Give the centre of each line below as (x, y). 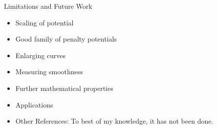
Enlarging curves (41, 55)
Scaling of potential (44, 22)
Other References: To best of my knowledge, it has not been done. (114, 121)
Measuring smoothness (49, 72)
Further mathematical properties (64, 88)
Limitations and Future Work (48, 6)
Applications (34, 104)
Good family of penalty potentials (66, 39)
